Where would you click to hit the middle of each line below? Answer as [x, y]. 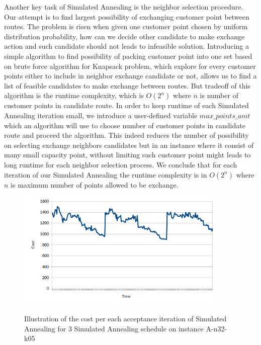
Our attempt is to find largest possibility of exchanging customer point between [127, 16]
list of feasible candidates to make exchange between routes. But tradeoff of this [127, 85]
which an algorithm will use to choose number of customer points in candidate [125, 125]
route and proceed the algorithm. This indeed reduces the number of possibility [126, 135]
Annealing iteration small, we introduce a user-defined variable [101, 115]
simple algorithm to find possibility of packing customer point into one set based [128, 56]
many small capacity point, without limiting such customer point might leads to [127, 155]
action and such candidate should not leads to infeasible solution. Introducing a [126, 46]
